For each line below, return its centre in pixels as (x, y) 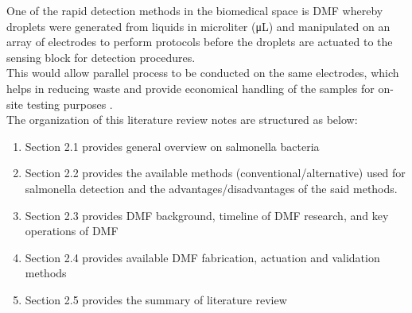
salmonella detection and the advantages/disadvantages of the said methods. (211, 188)
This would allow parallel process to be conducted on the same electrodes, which (203, 73)
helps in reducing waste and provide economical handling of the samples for (190, 88)
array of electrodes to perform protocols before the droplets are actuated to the (200, 42)
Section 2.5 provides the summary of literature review (156, 299)
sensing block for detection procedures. (101, 57)
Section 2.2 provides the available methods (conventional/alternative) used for (215, 173)
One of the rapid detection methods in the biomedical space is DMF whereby (195, 10)
